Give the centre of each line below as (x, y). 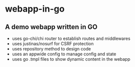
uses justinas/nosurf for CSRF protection (53, 44)
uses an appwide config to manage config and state (64, 54)
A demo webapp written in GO (51, 27)
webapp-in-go (35, 9)
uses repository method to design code (51, 49)
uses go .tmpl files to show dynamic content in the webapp (71, 59)
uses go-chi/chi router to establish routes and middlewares (71, 38)
